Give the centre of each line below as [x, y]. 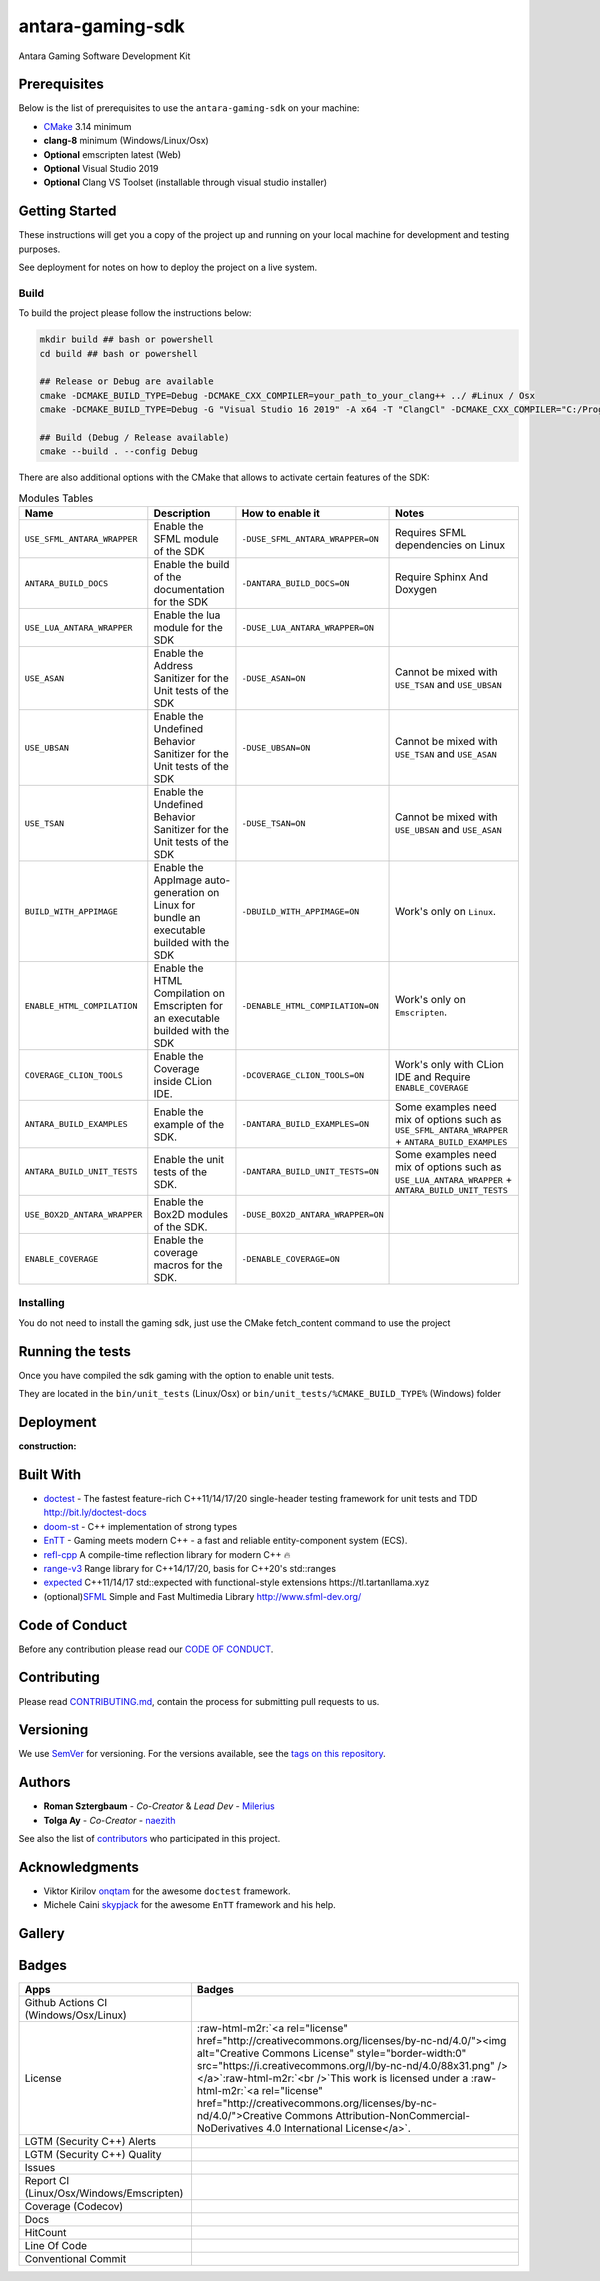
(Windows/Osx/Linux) [75, 2015]
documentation [189, 590]
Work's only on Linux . [446, 912]
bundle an [177, 918]
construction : [47, 1446]
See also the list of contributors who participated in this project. [149, 1839]
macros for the [188, 1265]
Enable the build [191, 565]
